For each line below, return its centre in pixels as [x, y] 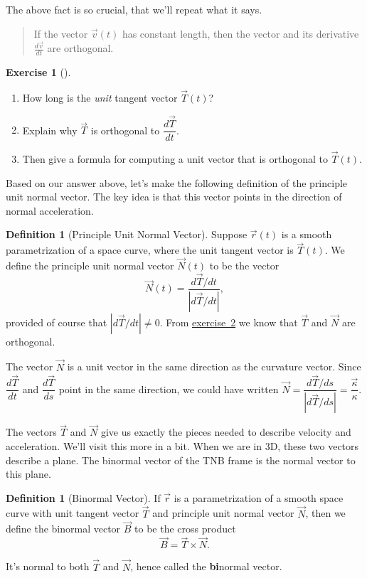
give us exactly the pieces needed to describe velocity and [226, 432]
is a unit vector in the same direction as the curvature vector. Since [214, 366]
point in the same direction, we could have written [169, 389]
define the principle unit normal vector [90, 265]
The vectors [31, 432]
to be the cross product [185, 529]
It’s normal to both [48, 566]
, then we [325, 513]
